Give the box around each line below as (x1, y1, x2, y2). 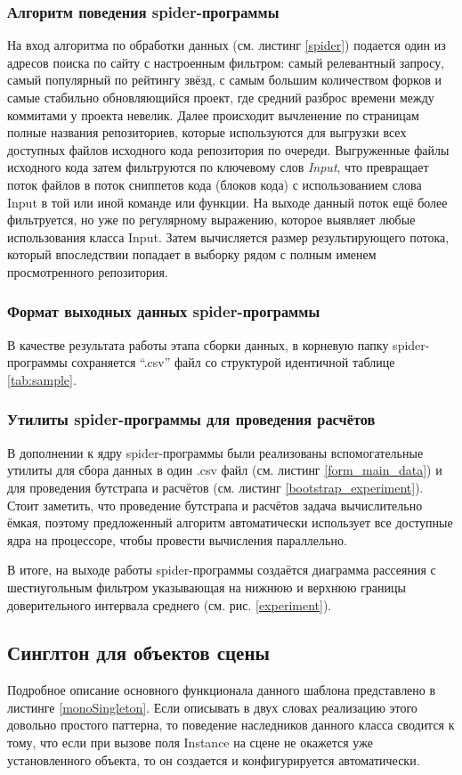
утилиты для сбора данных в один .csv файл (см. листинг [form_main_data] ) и (7, 461, 442, 479)
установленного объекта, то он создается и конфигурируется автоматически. (7, 750, 420, 769)
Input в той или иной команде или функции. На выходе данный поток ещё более (7, 192, 448, 211)
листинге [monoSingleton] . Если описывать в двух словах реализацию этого (7, 697, 417, 716)
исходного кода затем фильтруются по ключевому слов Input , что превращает (7, 158, 429, 176)
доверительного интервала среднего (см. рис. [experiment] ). (7, 595, 332, 614)
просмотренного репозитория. (7, 262, 168, 281)
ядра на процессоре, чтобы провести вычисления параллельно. (7, 530, 347, 549)
